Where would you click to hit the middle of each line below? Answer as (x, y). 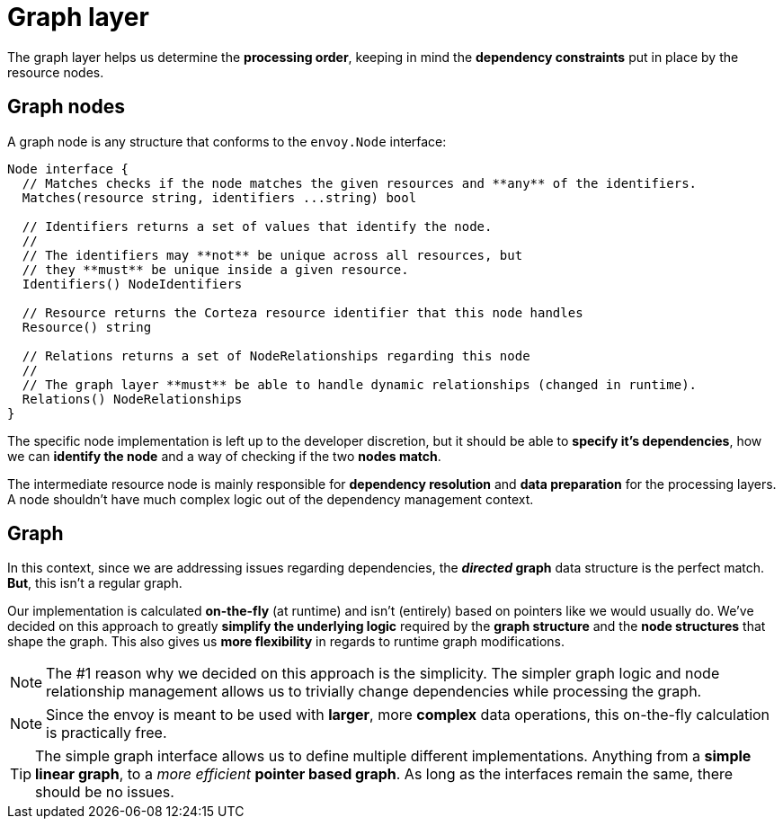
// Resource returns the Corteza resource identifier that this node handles (303, 312)
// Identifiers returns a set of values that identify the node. (257, 226)
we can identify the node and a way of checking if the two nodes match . (224, 456)
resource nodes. (56, 72)
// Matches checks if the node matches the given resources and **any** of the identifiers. (360, 183)
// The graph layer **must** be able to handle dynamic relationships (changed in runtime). (360, 384)
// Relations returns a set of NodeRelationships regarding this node (276, 355)
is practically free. (107, 733)
